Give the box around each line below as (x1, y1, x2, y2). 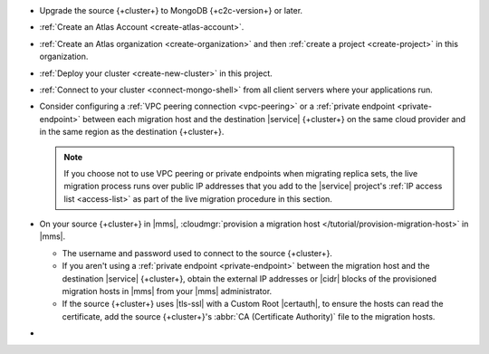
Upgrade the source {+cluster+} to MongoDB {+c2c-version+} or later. (39, 5, 303, 15)
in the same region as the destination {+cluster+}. (39, 127, 225, 138)
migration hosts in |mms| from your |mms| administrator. (62, 286, 273, 297)
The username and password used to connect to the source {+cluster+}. (62, 247, 332, 258)
